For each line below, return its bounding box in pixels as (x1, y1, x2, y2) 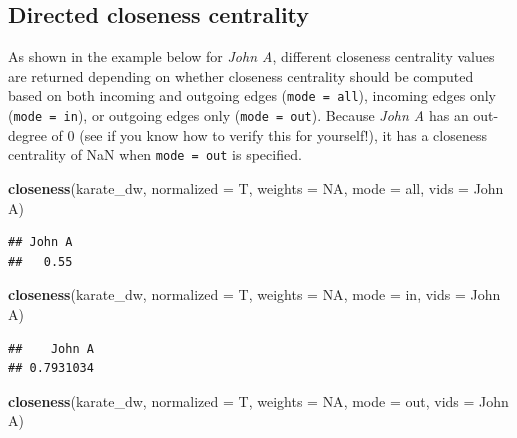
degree (8, 124, 47, 145)
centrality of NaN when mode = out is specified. (8, 144, 302, 165)
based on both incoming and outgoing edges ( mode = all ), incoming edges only (8, 85, 496, 106)
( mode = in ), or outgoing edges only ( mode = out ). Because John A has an (8, 105, 469, 126)
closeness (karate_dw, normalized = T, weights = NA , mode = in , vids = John (8, 284, 501, 305)
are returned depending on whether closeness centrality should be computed (8, 65, 474, 86)
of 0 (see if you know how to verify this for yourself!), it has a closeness (51, 124, 487, 145)
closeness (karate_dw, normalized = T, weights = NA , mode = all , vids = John (8, 177, 504, 198)
